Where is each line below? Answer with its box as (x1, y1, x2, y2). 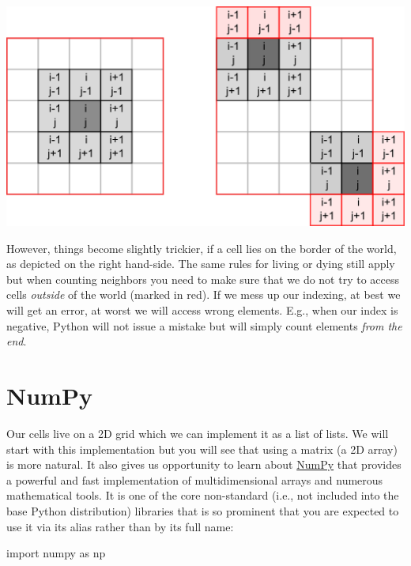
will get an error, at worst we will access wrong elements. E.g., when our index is (6, 302, 398, 319)
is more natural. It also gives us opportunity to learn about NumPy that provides (6, 456, 402, 473)
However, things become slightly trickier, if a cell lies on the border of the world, (6, 240, 397, 256)
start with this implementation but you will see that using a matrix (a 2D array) (6, 440, 398, 457)
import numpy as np (6, 545, 106, 561)
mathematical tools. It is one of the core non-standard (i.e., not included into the (6, 487, 399, 504)
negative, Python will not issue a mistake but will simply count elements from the (6, 317, 402, 334)
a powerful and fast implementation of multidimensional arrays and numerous (6, 471, 383, 488)
